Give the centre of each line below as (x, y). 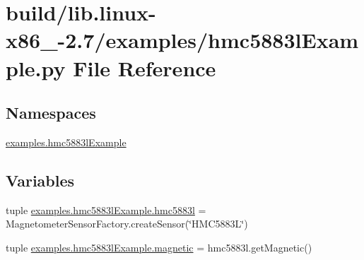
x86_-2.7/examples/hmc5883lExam (182, 40)
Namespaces (51, 113)
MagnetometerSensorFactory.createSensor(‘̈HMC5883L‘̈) (127, 224)
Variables (40, 180)
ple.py (36, 67)
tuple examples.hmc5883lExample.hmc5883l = (106, 209)
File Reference (145, 67)
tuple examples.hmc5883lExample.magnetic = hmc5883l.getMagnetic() (159, 247)
